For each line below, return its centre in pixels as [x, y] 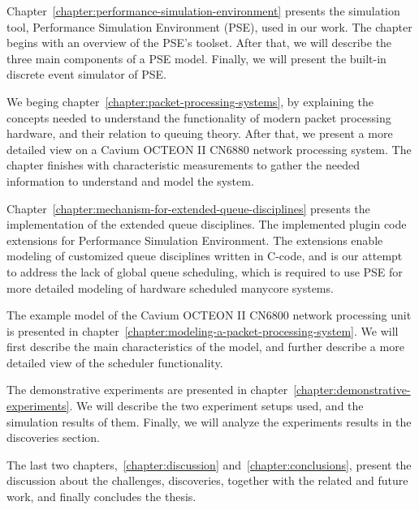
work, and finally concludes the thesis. [102, 497]
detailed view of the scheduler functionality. [115, 362]
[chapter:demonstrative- [352, 390]
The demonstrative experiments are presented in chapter [147, 390]
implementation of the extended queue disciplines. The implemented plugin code [207, 224]
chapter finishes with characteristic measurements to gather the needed [183, 165]
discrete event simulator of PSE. [87, 74]
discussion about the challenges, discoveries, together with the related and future [207, 480]
